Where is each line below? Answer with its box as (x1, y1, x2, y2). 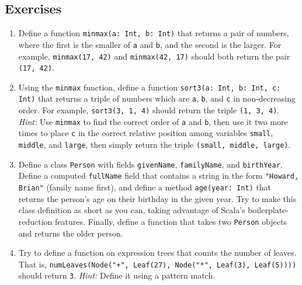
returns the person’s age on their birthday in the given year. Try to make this (18, 192, 297, 204)
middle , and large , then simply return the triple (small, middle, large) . (18, 138, 291, 151)
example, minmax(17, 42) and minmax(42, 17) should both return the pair (18, 50, 290, 62)
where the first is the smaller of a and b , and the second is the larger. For (18, 38, 282, 50)
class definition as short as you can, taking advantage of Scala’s (18, 204, 245, 216)
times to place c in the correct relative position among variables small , (18, 127, 273, 139)
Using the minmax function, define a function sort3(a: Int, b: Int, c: (18, 81, 281, 93)
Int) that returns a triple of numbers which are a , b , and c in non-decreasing (18, 92, 296, 105)
